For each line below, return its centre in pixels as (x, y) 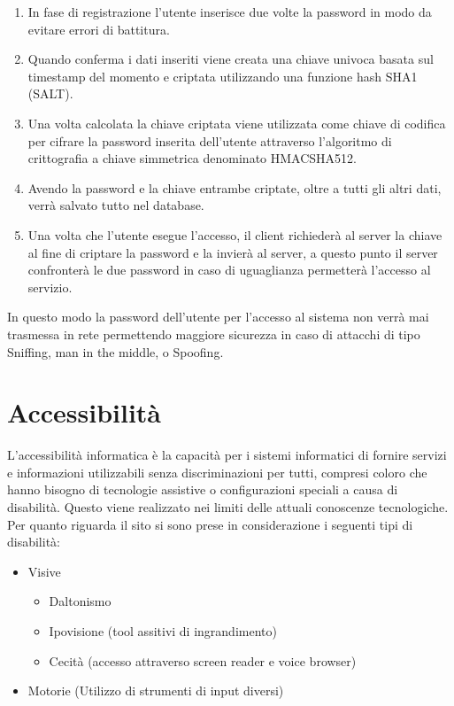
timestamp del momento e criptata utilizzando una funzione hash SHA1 (223, 76)
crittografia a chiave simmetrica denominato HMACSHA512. (192, 158)
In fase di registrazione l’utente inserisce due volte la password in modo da (230, 12)
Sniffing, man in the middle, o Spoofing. (115, 351)
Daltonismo (80, 601)
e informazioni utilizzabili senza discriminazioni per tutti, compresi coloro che (217, 472)
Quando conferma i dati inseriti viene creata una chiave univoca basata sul (231, 59)
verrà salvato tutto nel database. (116, 205)
